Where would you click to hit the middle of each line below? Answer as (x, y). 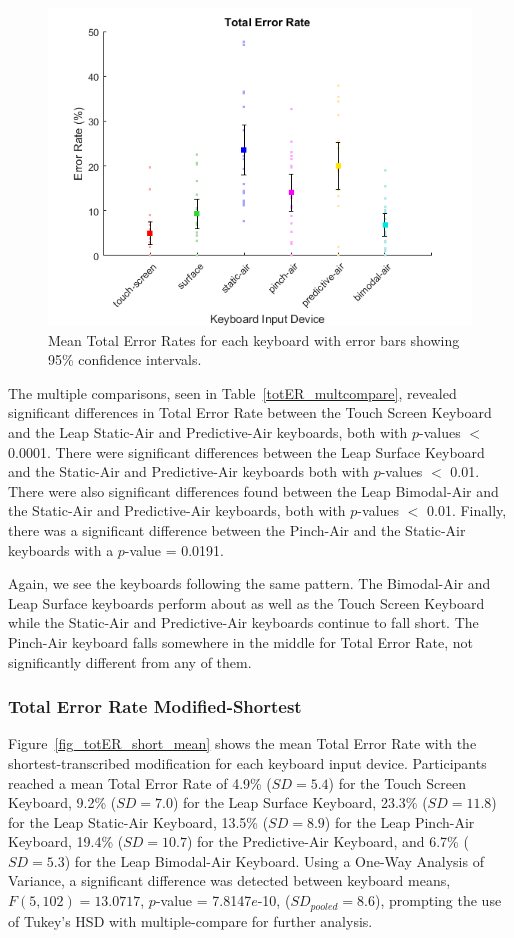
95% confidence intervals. (125, 359)
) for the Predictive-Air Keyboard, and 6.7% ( (327, 841)
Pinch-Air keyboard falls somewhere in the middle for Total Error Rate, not (240, 641)
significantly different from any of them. (130, 661)
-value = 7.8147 (203, 900)
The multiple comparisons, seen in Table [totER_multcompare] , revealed (232, 392)
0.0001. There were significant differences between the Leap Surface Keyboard (246, 451)
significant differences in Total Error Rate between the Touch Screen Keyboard (250, 412)
